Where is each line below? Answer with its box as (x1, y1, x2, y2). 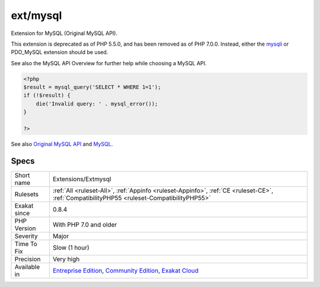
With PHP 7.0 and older (52, 220, 117, 228)
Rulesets (14, 190, 39, 198)
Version (14, 224, 36, 232)
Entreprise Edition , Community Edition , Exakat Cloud (52, 266, 199, 275)
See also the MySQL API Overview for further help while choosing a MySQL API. (11, 59, 207, 66)
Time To (14, 240, 38, 248)
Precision (14, 255, 41, 263)
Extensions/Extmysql (52, 175, 111, 183)
